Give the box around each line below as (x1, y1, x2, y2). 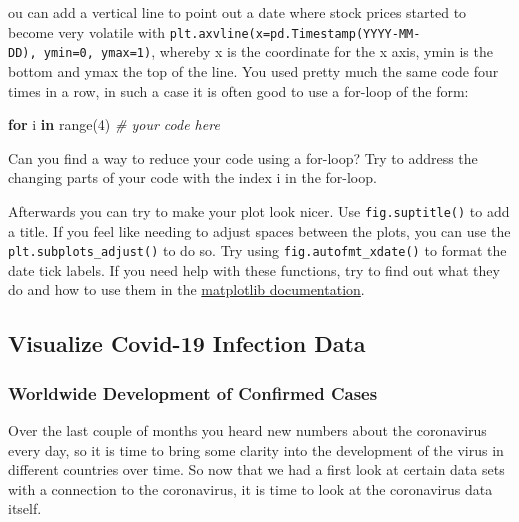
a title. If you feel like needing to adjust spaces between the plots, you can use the (8, 220, 511, 241)
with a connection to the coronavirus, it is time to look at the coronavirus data (8, 478, 493, 499)
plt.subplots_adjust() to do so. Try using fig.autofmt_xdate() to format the (8, 240, 507, 261)
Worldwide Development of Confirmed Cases (8, 380, 378, 405)
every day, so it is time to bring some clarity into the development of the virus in (8, 439, 504, 460)
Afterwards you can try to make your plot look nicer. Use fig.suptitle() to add (8, 200, 510, 221)
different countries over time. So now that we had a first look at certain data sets (8, 459, 505, 480)
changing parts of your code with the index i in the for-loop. (8, 167, 377, 188)
